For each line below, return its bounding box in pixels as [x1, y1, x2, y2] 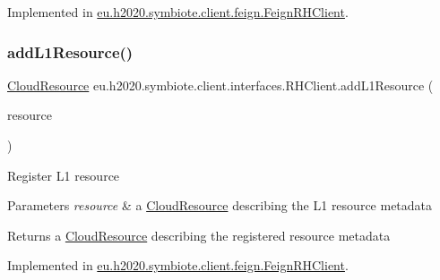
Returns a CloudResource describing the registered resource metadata [7, 225, 391, 244]
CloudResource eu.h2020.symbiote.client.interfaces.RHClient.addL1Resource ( [7, 75, 434, 94]
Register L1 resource [7, 165, 120, 184]
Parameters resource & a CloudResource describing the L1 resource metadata [7, 196, 433, 215]
